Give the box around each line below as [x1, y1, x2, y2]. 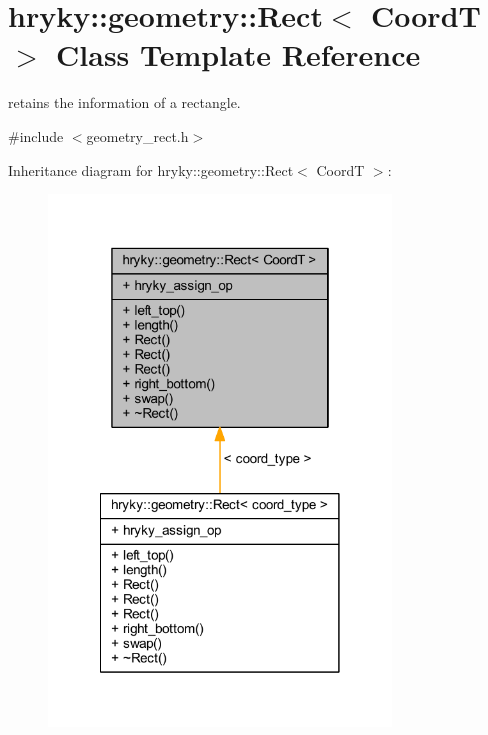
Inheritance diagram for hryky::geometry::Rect [8, 159, 294, 180]
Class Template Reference [56, 34, 421, 75]
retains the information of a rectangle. [8, 92, 241, 113]
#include [8, 125, 64, 146]
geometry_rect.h [86, 125, 189, 146]
